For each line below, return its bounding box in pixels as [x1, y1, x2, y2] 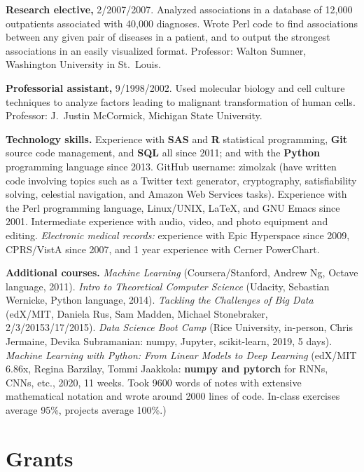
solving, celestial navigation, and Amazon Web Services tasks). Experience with [6, 187, 347, 201]
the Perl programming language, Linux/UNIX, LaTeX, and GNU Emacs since [6, 200, 340, 215]
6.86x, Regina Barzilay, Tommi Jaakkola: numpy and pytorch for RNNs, [6, 361, 328, 376]
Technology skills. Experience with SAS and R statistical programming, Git [6, 131, 348, 146]
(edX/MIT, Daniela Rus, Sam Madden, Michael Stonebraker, [6, 306, 268, 321]
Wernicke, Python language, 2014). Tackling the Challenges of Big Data [6, 292, 314, 307]
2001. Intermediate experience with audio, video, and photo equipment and [6, 214, 328, 229]
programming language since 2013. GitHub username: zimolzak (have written [6, 159, 337, 173]
